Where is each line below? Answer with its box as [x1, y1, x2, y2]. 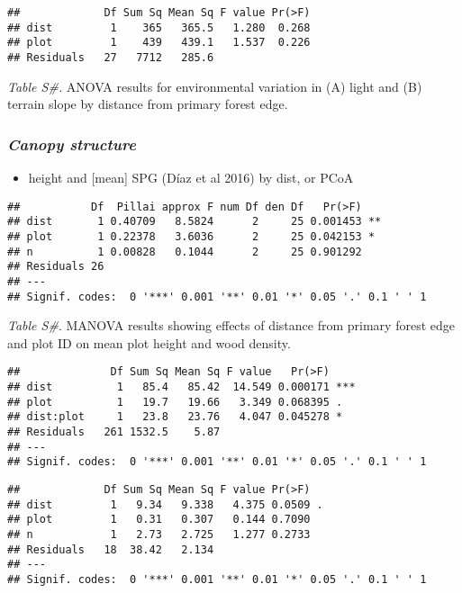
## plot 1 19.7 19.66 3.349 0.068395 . [7, 395, 343, 409]
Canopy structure [7, 132, 136, 155]
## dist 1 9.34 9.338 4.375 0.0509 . [7, 498, 323, 511]
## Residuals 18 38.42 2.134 [7, 543, 214, 556]
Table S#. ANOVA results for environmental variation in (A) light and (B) [7, 76, 422, 95]
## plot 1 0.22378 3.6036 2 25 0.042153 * [7, 229, 376, 243]
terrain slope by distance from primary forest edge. [7, 94, 288, 113]
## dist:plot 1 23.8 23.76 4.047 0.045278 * [7, 410, 343, 424]
